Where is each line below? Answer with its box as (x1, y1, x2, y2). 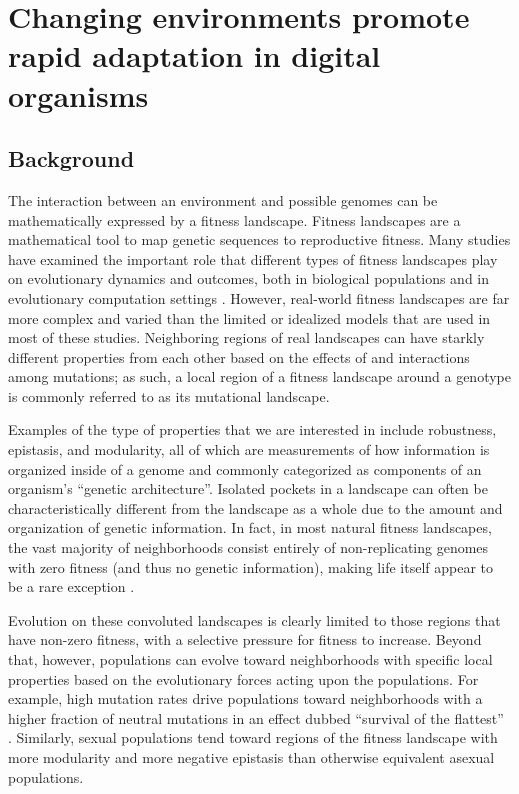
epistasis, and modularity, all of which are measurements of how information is (8, 439, 490, 460)
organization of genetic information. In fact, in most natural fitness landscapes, (8, 517, 492, 538)
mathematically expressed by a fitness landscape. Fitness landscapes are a (8, 209, 461, 230)
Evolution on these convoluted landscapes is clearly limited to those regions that (8, 609, 501, 630)
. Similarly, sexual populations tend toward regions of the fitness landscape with (8, 727, 498, 748)
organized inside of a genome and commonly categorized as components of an (8, 458, 482, 479)
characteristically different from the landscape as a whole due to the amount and (8, 497, 503, 518)
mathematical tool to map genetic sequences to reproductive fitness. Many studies (8, 229, 511, 250)
